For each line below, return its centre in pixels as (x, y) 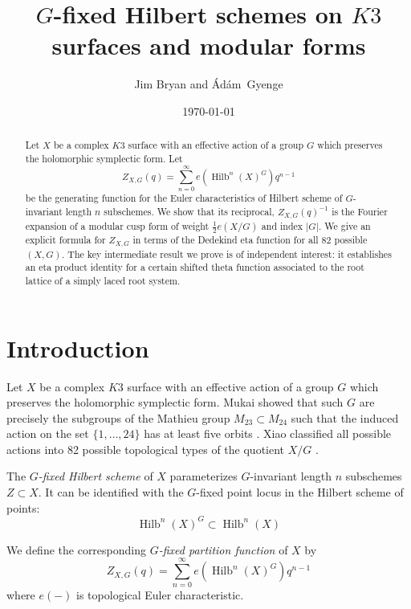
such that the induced (345, 417)
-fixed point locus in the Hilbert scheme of (300, 492)
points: (23, 507)
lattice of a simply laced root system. (103, 280)
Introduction (78, 347)
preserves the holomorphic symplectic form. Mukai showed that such (175, 402)
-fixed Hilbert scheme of (96, 476)
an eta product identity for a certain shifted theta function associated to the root (195, 267)
